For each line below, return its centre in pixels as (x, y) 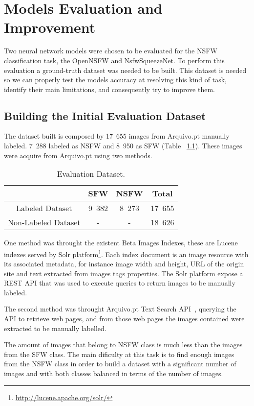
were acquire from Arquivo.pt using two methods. (78, 155)
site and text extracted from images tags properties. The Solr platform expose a (124, 273)
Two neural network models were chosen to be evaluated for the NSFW (111, 51)
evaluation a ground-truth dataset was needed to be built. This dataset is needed (125, 70)
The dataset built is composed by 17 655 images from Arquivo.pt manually (117, 136)
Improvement (50, 27)
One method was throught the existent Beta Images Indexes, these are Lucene (121, 243)
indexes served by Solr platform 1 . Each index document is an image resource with (126, 253)
